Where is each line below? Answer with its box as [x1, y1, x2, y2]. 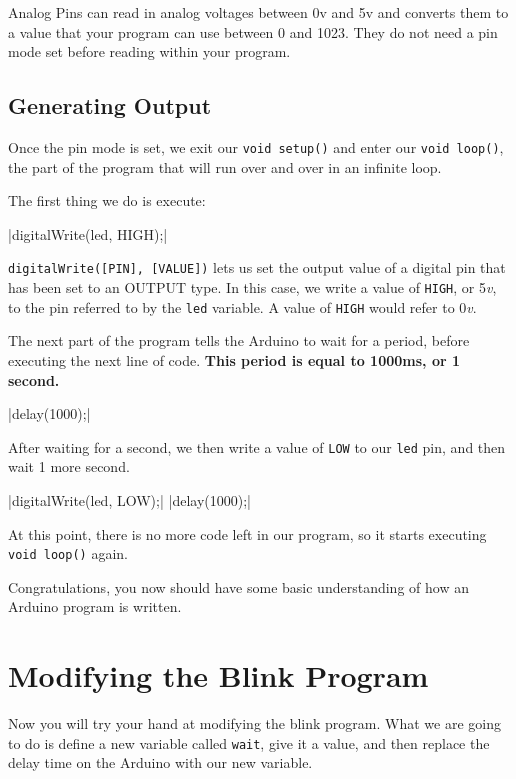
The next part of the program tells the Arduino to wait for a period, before [8, 330, 470, 351]
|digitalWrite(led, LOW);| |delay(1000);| [8, 490, 251, 511]
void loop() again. [8, 543, 128, 564]
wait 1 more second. [8, 456, 130, 477]
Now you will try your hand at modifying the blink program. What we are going [8, 713, 501, 734]
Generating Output [8, 90, 212, 121]
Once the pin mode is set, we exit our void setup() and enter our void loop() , [8, 136, 504, 157]
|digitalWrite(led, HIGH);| [8, 223, 168, 244]
